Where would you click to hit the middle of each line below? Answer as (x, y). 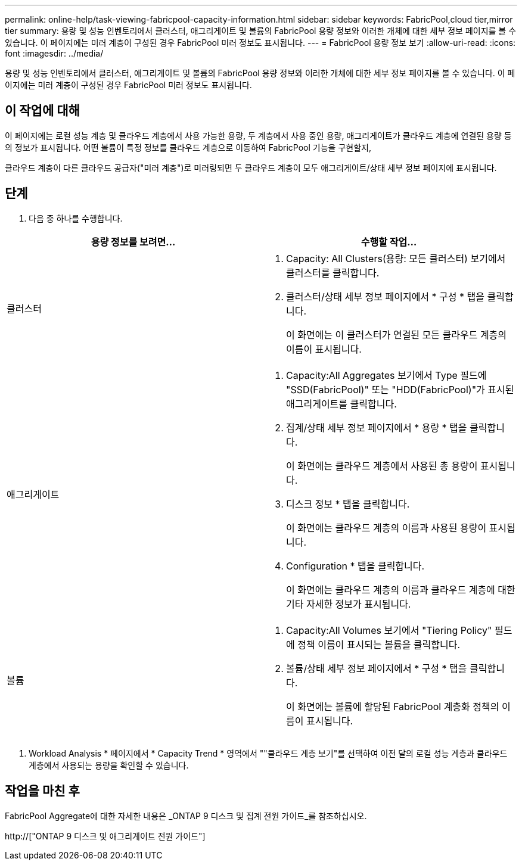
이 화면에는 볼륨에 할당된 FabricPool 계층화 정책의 (393, 706)
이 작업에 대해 (42, 111)
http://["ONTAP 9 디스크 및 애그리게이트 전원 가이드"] (105, 836)
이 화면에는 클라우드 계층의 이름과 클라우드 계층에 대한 (401, 589)
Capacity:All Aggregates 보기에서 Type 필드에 (386, 375)
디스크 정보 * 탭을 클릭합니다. (348, 504)
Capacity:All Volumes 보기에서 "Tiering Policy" (389, 630)
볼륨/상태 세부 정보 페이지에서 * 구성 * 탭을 (377, 668)
